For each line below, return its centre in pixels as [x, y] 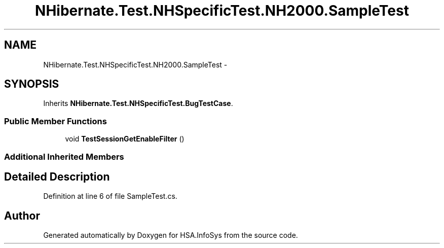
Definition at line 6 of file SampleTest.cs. [110, 196]
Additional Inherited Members [64, 156]
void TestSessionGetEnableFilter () [125, 139]
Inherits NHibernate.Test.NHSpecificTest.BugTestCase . [138, 103]
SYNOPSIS [32, 84]
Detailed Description [57, 176]
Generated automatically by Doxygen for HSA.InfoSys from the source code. [171, 235]
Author [22, 216]
